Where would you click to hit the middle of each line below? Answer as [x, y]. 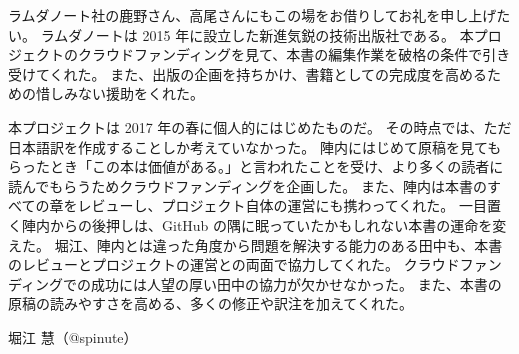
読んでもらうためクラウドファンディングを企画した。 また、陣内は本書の [247, 185]
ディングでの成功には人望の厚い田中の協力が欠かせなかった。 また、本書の [255, 283]
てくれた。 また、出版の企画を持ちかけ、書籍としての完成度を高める [261, 73]
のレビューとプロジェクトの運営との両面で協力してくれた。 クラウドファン [255, 264]
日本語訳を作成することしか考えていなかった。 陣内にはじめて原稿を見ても [255, 146]
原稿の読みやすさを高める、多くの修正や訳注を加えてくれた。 [210, 303]
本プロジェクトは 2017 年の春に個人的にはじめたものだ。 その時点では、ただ [260, 126]
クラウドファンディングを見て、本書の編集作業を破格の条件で [280, 54]
